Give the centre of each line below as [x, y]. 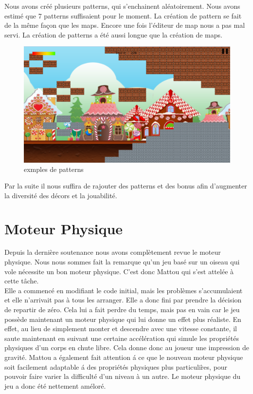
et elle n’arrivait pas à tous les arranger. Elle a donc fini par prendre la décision [123, 300]
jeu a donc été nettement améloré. [55, 385]
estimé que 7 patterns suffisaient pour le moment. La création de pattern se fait [123, 15]
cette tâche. [22, 281]
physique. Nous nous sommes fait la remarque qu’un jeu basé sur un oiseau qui [122, 261]
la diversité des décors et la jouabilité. [61, 195]
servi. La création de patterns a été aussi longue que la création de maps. [113, 34]
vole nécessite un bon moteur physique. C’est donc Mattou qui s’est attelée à [119, 271]
